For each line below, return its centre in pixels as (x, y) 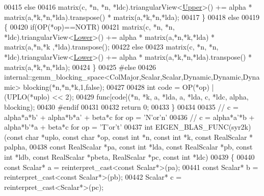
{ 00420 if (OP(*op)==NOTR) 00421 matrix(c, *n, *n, (89, 27)
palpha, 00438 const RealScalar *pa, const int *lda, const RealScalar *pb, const (128, 147)
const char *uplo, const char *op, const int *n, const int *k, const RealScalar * (130, 137)
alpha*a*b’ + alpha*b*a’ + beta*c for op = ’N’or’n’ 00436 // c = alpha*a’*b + (129, 117)
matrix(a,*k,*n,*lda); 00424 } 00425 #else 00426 (80, 67)
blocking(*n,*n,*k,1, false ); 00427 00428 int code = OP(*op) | (118, 87)
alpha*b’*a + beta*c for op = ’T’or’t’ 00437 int (79, 127)
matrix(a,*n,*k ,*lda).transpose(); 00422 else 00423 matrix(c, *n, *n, (111, 47)
